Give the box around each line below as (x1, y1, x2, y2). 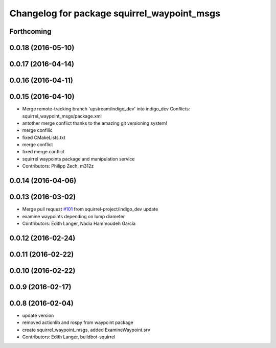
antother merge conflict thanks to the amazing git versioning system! (22, 120, 167, 126)
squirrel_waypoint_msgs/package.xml (22, 113, 102, 119)
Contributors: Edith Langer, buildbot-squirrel (22, 334, 116, 340)
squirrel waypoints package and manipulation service (22, 156, 135, 162)
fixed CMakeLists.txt (22, 134, 66, 141)
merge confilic (22, 127, 53, 133)
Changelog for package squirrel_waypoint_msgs (9, 8, 221, 19)
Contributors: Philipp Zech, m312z (22, 163, 94, 169)
